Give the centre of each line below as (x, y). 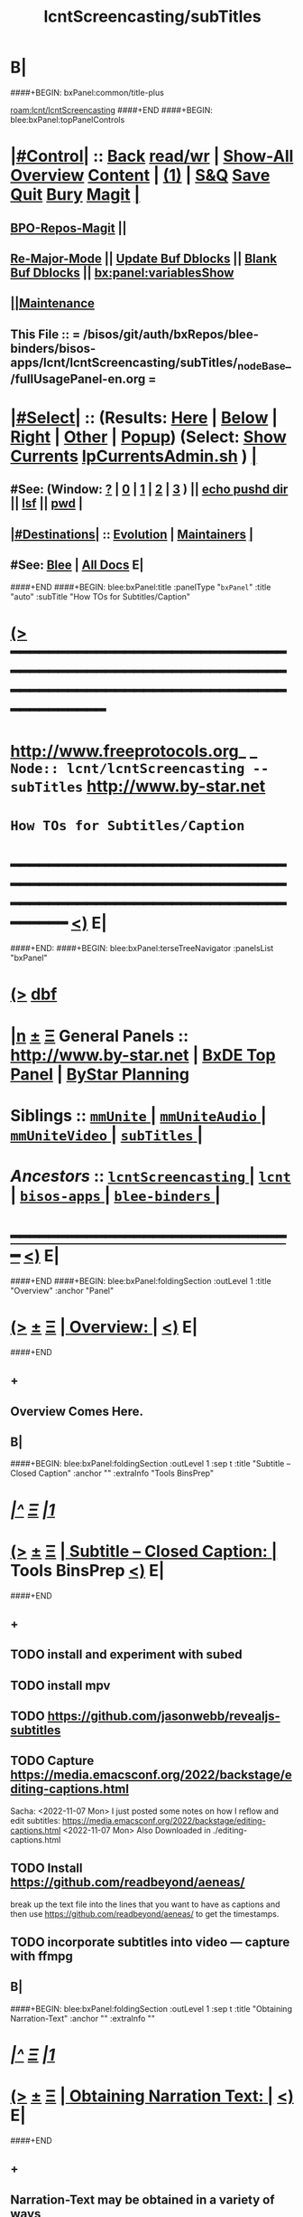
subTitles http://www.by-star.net (138, 786)
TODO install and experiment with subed (126, 1655)
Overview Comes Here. (77, 1411)
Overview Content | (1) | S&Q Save (140, 176)
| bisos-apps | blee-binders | (115, 1195)
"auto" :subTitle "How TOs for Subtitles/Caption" (101, 596)
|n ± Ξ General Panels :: (100, 1036)
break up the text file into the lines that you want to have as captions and (145, 1904)
